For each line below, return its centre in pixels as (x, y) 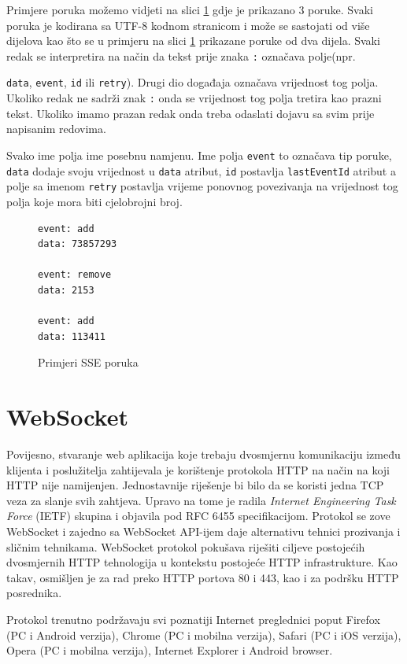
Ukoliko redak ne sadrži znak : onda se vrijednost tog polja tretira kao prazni (194, 98)
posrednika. (34, 593)
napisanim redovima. (56, 129)
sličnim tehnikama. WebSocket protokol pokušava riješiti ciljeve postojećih (186, 546)
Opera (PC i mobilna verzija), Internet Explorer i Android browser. (170, 650)
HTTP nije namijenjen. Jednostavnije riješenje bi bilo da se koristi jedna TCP (195, 485)
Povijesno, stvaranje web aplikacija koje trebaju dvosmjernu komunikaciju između (203, 454)
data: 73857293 (78, 244)
